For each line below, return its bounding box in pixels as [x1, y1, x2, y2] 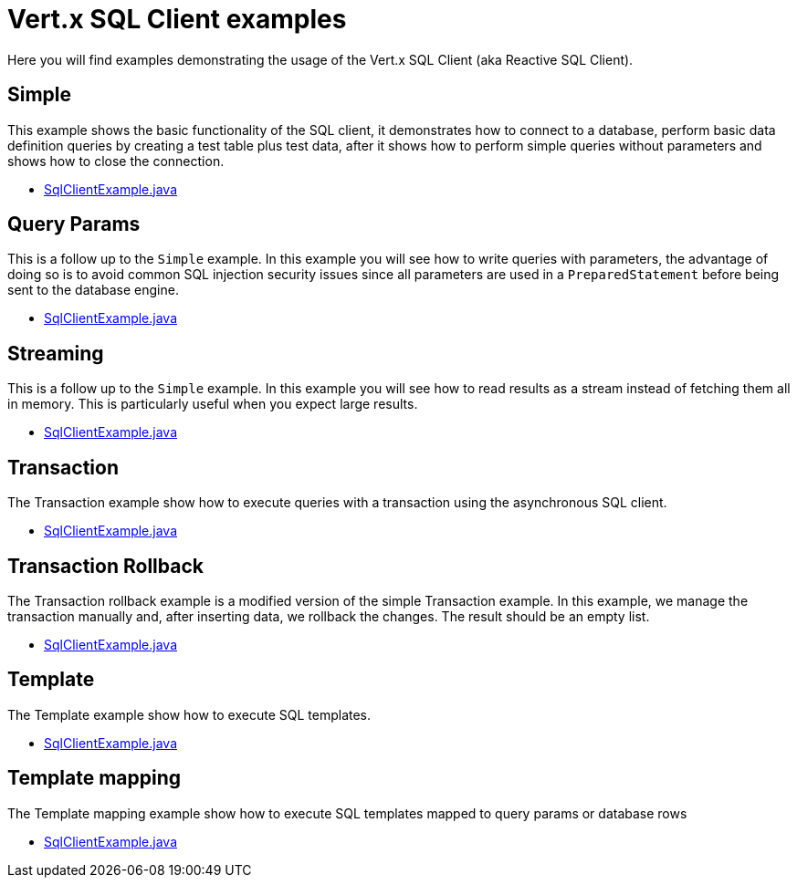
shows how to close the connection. [7, 152, 225, 169]
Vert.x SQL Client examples [7, 4, 347, 35]
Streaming [7, 341, 104, 365]
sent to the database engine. [7, 282, 179, 298]
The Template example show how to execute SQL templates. [7, 706, 372, 723]
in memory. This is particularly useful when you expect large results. [7, 396, 418, 412]
